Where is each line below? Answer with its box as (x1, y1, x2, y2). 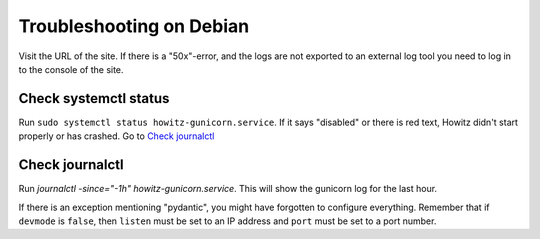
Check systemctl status (18, 90, 170, 107)
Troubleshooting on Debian (18, 15, 250, 37)
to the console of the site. (18, 63, 124, 75)
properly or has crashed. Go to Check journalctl (18, 130, 215, 142)
